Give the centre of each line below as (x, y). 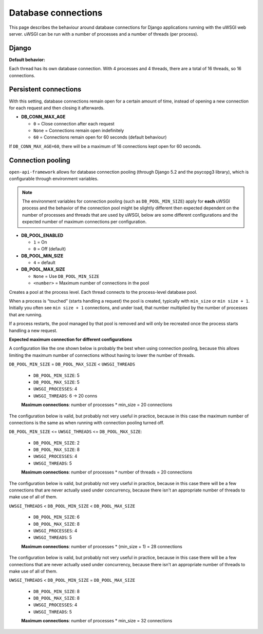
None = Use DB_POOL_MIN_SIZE (66, 276)
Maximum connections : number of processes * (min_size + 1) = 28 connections (102, 546)
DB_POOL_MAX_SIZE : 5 (56, 382)
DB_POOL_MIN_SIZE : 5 (56, 375)
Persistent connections (45, 90)
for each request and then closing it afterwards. (57, 108)
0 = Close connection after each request (74, 123)
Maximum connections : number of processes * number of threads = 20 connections (107, 472)
